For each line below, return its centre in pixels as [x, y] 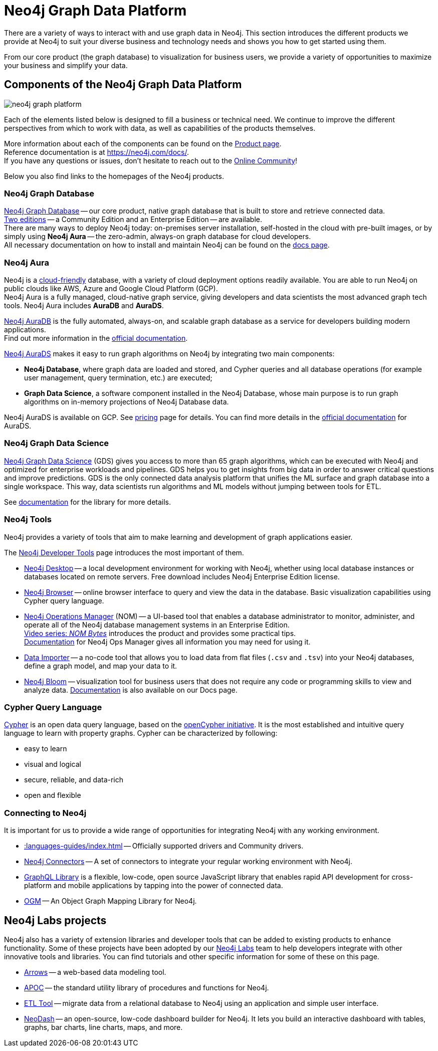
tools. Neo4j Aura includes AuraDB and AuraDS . [84, 306]
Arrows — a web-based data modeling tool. [95, 972]
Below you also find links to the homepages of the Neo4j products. [114, 176]
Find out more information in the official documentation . [96, 338]
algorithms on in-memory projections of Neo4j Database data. [127, 402]
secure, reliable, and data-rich [74, 780]
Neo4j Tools [28, 519]
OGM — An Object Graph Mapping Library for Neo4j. [111, 901]
